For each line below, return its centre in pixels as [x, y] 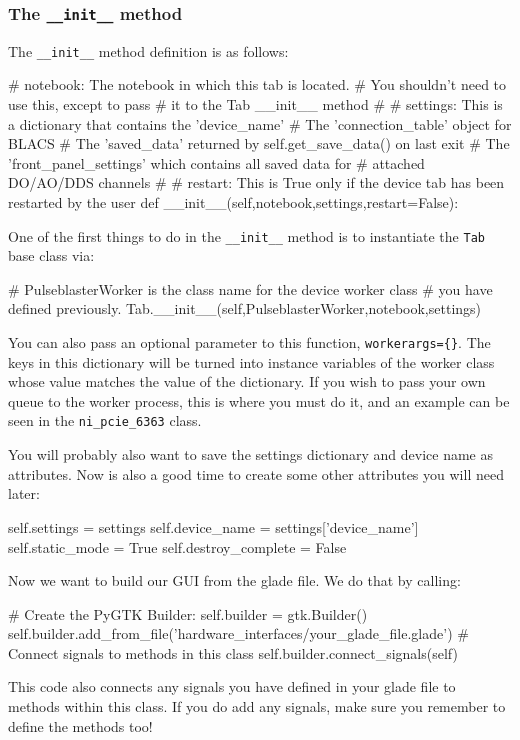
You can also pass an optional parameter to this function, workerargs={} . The [249, 342]
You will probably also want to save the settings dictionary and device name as [251, 454]
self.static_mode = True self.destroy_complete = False [177, 546]
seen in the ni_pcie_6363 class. [105, 420]
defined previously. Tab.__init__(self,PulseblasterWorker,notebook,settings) [245, 308]
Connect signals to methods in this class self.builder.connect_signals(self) [233, 652]
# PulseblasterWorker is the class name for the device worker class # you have [250, 288]
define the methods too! [80, 725]
